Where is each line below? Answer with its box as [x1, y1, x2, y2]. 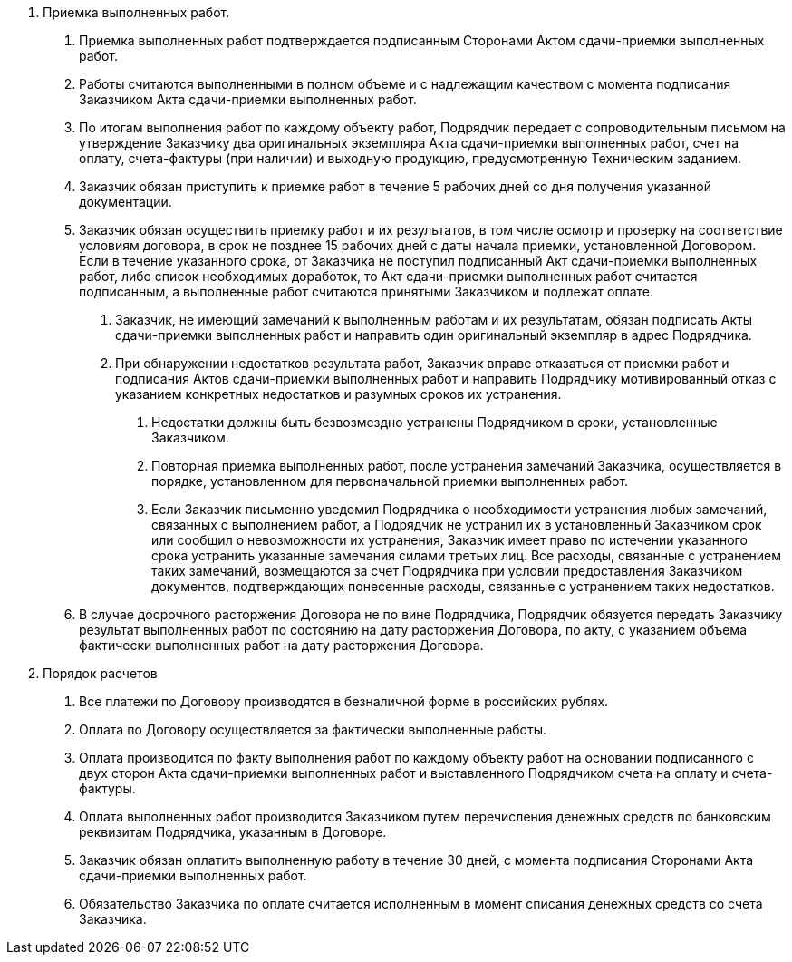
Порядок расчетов [43, 666, 158, 681]
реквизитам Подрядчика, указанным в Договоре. [79, 824, 387, 840]
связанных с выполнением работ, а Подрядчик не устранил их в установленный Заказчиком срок [151, 517, 762, 532]
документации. [79, 194, 172, 209]
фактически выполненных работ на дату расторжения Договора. [79, 637, 484, 653]
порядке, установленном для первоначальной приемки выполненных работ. [151, 473, 629, 489]
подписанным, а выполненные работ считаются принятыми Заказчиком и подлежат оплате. [79, 284, 654, 299]
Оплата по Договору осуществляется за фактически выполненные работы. [79, 722, 546, 737]
